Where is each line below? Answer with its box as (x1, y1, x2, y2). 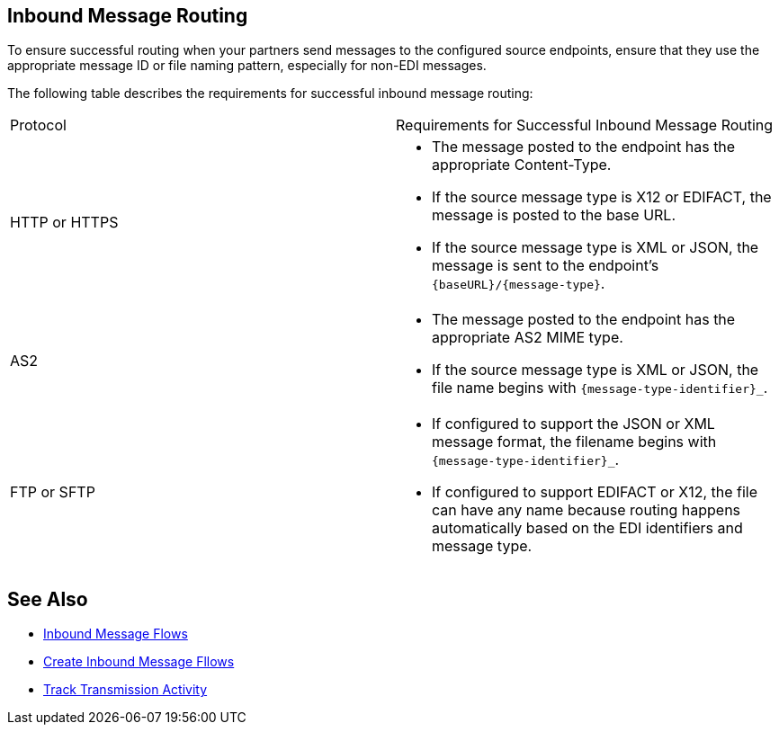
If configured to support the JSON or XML (432, 415, 715, 433)
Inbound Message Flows (43, 626, 188, 642)
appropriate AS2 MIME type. (432, 328, 623, 347)
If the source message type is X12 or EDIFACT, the (432, 188, 772, 207)
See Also (7, 587, 88, 611)
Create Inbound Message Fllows (43, 654, 235, 670)
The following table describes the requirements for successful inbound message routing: (7, 85, 533, 102)
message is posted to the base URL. (432, 206, 676, 225)
